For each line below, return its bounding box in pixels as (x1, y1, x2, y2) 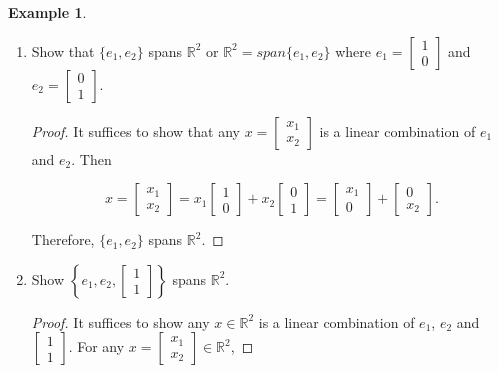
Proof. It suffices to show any (31, 311, 210, 332)
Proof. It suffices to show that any (31, 120, 240, 141)
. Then (71, 148, 112, 169)
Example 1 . (8, 2, 87, 22)
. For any (68, 336, 125, 357)
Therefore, (31, 229, 95, 250)
